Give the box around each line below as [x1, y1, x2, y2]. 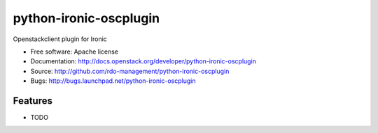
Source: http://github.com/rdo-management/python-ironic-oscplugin [30, 67, 230, 75]
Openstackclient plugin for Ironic [13, 35, 108, 43]
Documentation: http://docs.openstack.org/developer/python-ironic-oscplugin [30, 57, 257, 65]
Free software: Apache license [30, 47, 119, 56]
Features [13, 95, 52, 107]
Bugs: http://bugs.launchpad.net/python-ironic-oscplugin [30, 77, 196, 85]
